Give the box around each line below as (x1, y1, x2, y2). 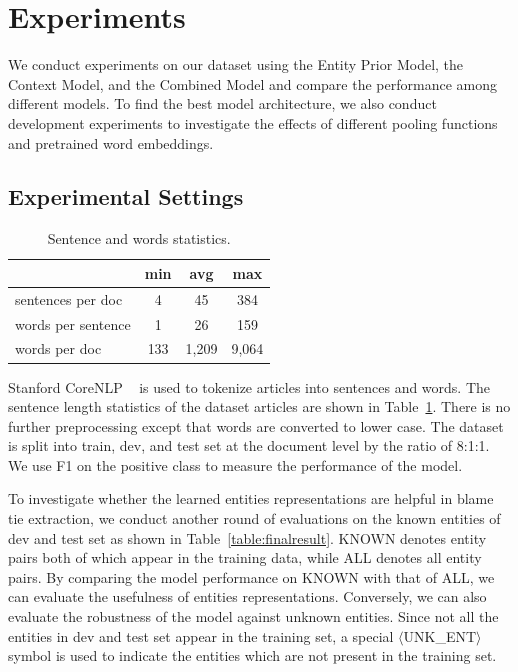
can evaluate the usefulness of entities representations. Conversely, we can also (8, 586, 487, 607)
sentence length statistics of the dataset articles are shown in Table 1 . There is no (8, 396, 511, 417)
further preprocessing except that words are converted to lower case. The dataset (8, 415, 504, 436)
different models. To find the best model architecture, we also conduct (8, 93, 437, 114)
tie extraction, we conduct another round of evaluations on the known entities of (8, 508, 501, 529)
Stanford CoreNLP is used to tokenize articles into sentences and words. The (8, 376, 491, 397)
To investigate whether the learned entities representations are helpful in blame (8, 488, 494, 509)
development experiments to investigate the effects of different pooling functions (8, 112, 498, 133)
